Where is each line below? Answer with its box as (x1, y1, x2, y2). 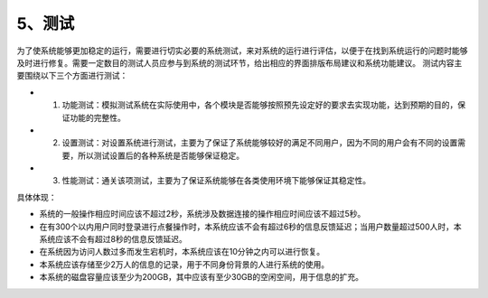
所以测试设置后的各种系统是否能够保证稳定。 (77, 150, 244, 161)
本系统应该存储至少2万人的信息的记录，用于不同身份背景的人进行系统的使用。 (39, 258, 330, 270)
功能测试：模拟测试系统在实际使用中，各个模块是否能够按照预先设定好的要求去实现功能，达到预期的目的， (61, 99, 458, 110)
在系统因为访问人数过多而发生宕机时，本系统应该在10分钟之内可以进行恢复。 (39, 247, 325, 257)
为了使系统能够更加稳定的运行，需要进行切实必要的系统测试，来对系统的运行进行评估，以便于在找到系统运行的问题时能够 (16, 45, 468, 56)
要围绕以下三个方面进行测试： (16, 70, 128, 81)
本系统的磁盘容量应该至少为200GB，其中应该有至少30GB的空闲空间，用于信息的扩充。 (39, 272, 363, 283)
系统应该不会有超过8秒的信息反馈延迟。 (39, 234, 187, 245)
